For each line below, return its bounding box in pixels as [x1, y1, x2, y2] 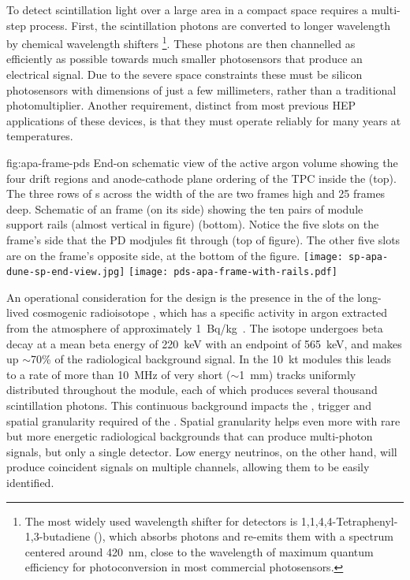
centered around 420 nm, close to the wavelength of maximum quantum [24, 543, 374, 560]
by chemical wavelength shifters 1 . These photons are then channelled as [6, 33, 356, 51]
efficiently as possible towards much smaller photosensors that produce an [6, 50, 363, 67]
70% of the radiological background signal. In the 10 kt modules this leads [31, 351, 392, 367]
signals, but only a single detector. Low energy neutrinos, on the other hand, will [6, 443, 397, 459]
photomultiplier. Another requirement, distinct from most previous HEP [6, 97, 356, 113]
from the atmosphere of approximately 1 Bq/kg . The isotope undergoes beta [6, 320, 383, 336]
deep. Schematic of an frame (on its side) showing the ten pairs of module [6, 200, 363, 217]
